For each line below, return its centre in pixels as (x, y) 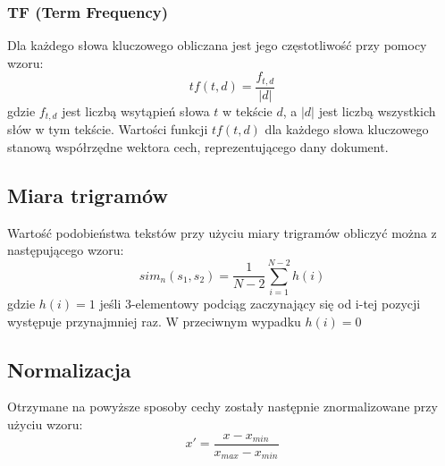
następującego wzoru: (66, 250)
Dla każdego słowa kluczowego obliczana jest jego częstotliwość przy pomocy (217, 45)
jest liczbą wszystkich (377, 110)
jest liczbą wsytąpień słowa (136, 110)
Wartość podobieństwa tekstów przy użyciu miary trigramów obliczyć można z (222, 232)
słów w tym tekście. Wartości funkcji (108, 129)
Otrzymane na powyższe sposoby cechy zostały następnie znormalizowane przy (222, 407)
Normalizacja (69, 369)
